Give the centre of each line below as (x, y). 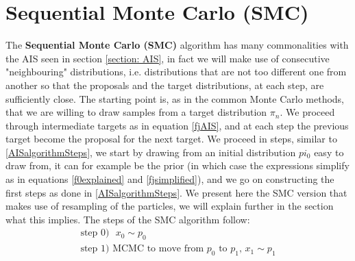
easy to (329, 152)
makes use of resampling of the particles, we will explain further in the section (170, 206)
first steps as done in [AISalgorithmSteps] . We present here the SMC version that (176, 192)
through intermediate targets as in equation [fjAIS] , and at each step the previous (177, 125)
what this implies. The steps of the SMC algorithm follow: (128, 219)
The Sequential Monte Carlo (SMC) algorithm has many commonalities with (177, 45)
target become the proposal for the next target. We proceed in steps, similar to (171, 139)
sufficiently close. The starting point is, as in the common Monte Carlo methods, (175, 98)
